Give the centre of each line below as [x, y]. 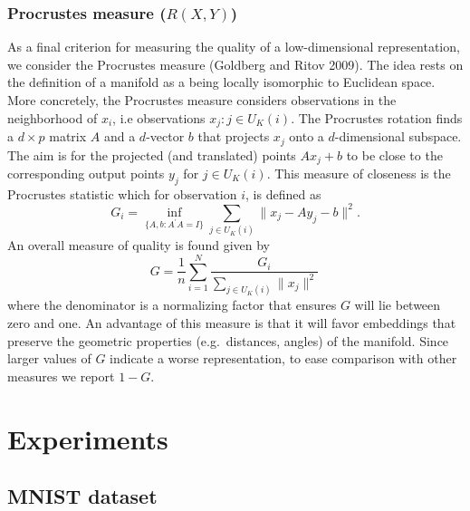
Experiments [88, 438]
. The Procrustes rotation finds [377, 117]
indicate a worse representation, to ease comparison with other [283, 358]
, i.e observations [159, 117]
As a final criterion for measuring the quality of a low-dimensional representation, [234, 47]
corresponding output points [86, 173]
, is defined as [283, 193]
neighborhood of [53, 117]
